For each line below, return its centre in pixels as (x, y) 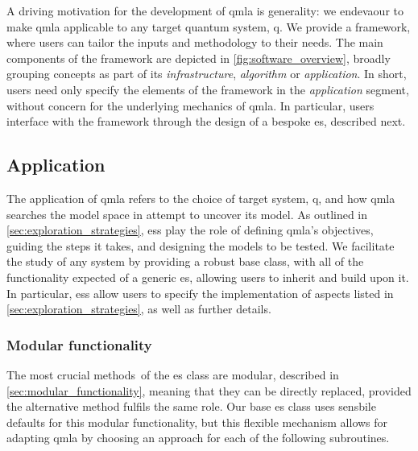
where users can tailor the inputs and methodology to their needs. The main (195, 42)
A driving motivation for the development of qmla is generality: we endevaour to (205, 10)
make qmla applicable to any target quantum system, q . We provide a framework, (209, 26)
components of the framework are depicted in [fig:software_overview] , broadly (199, 58)
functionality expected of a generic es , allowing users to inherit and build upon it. (208, 277)
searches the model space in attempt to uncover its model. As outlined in (187, 214)
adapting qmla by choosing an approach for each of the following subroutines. (198, 438)
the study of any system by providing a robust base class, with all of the (185, 261)
